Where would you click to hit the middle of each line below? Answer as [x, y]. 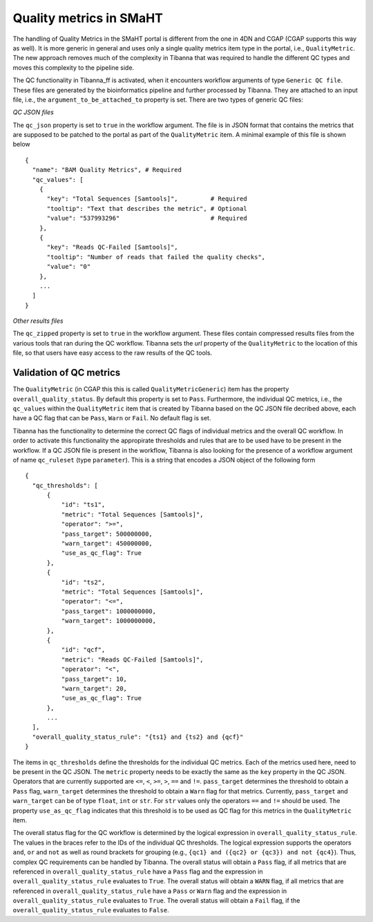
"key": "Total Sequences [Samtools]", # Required [147, 199]
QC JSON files [34, 112]
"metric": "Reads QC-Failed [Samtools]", [132, 659]
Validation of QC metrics [67, 373]
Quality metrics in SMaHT [88, 18]
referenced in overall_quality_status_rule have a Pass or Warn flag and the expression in [150, 891]
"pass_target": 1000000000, [109, 611]
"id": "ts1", [83, 505]
